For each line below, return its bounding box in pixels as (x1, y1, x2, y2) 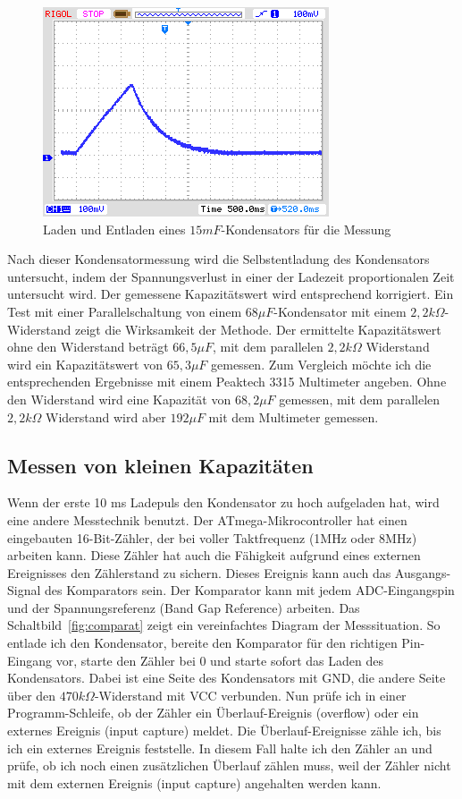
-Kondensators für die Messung (221, 219, 391, 238)
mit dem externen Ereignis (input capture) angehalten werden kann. (7, 773, 382, 792)
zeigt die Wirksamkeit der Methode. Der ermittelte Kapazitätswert (74, 319, 441, 338)
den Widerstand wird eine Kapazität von (7, 389, 231, 408)
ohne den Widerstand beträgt (7, 337, 169, 356)
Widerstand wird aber (46, 407, 166, 426)
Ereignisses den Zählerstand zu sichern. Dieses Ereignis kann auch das (7, 563, 391, 582)
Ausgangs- (394, 563, 451, 582)
